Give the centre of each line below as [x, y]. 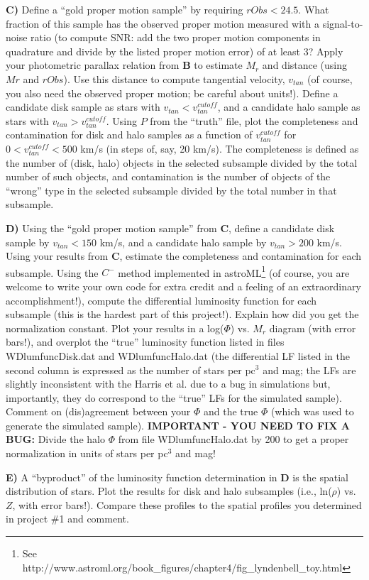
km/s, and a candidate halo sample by [183, 242]
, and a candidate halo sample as [289, 107]
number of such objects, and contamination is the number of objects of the [168, 176]
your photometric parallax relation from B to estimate [124, 65]
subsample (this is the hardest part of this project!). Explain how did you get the [182, 314]
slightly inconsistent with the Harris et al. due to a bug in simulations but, [168, 384]
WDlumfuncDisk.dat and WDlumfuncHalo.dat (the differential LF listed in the [178, 355]
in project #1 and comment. [67, 519]
